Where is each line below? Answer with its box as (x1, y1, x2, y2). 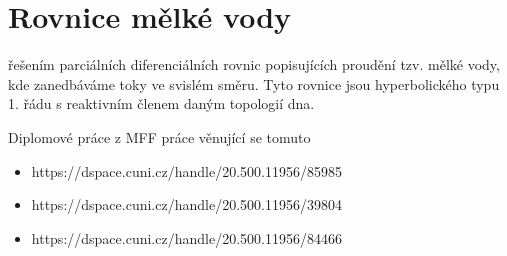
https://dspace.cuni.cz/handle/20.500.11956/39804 (31, 194, 342, 215)
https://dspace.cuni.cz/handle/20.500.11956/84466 (31, 227, 342, 248)
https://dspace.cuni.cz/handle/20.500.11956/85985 (31, 160, 342, 181)
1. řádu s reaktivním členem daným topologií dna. (8, 93, 315, 114)
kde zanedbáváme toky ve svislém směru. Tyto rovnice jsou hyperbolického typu (8, 73, 500, 94)
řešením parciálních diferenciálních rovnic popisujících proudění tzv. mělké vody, (8, 54, 500, 75)
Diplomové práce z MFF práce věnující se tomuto (8, 126, 311, 147)
